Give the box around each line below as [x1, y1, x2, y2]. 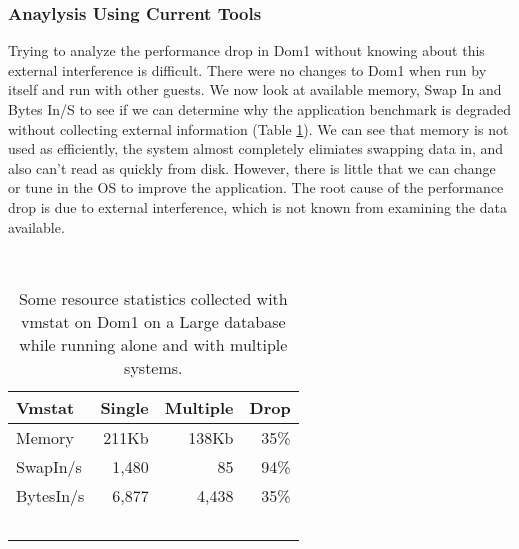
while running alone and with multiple [19, 332, 288, 356]
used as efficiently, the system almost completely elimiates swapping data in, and [8, 138, 504, 159]
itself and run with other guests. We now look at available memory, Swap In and [8, 79, 502, 100]
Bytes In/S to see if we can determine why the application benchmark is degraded [8, 99, 511, 119]
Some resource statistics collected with [18, 286, 288, 310]
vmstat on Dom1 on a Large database [21, 309, 286, 333]
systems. [124, 355, 183, 379]
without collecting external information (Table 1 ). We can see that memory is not [8, 118, 509, 139]
